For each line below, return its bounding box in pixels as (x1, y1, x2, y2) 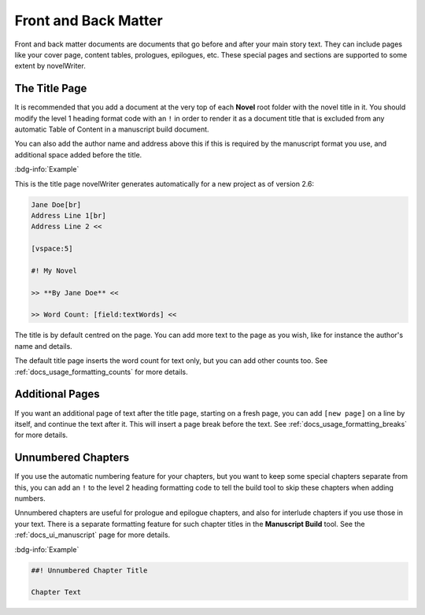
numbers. (14, 494, 46, 503)
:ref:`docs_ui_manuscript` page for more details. (14, 530, 171, 539)
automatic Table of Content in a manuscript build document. (14, 124, 209, 134)
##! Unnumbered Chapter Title (31, 565, 148, 575)
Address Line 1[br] (31, 211, 106, 220)
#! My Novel (31, 266, 78, 275)
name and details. (14, 341, 72, 350)
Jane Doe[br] (31, 200, 82, 209)
